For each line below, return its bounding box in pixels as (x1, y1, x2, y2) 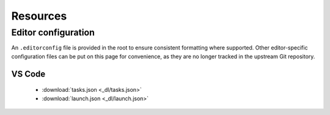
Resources (11, 9, 67, 23)
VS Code (11, 69, 46, 79)
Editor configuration (11, 27, 95, 38)
